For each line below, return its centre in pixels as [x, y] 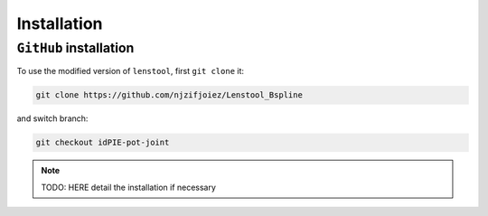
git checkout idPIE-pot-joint [103, 143]
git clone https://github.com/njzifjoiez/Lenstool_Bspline [169, 95]
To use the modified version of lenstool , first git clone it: [130, 71]
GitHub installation [75, 48]
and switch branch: [52, 118]
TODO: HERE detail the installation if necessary [129, 187]
